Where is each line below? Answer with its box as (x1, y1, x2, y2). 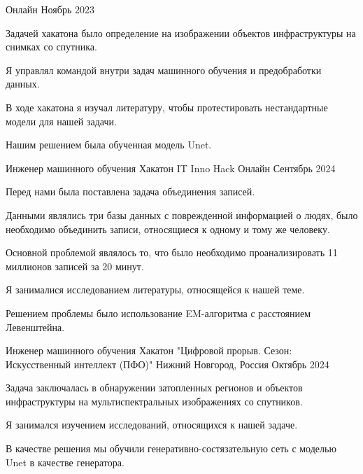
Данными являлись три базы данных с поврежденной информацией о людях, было (6, 207, 358, 222)
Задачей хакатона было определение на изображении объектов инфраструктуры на (6, 25, 356, 40)
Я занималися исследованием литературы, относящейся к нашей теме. (6, 282, 305, 297)
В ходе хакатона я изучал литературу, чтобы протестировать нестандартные (6, 99, 328, 114)
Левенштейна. (6, 319, 65, 334)
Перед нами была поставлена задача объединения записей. (6, 184, 255, 199)
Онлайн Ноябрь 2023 (6, 2, 94, 16)
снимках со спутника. (6, 39, 97, 54)
